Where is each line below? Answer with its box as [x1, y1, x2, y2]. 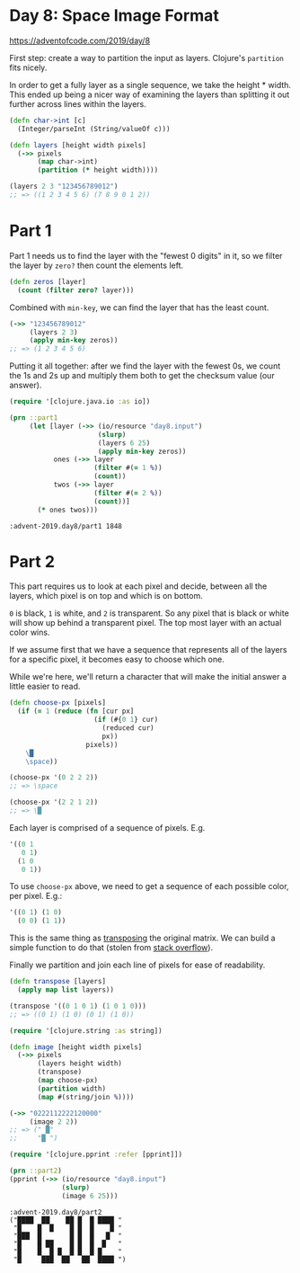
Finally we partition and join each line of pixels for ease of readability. [9, 959, 266, 971]
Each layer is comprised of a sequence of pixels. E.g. [9, 822, 206, 832]
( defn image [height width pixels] [9, 1042, 143, 1052]
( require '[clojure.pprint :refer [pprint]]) [9, 1150, 182, 1160]
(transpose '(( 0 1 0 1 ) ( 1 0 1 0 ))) [9, 1001, 146, 1010]
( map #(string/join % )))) [37, 1092, 135, 1101]
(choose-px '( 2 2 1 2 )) [9, 797, 99, 807]
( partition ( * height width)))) [37, 165, 159, 175]
